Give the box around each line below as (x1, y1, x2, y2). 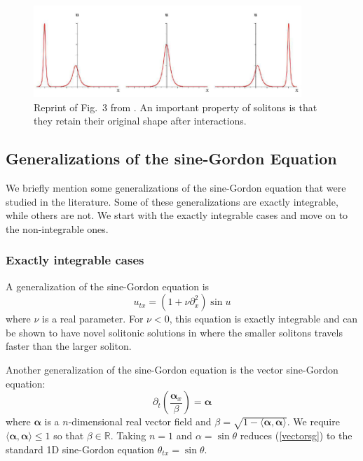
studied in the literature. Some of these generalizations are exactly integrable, (6, 194, 338, 208)
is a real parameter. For (42, 311, 144, 326)
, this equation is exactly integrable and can (169, 311, 358, 326)
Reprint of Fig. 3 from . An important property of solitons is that (34, 99, 317, 114)
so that (53, 427, 84, 442)
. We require (287, 414, 340, 429)
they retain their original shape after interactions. (34, 113, 247, 128)
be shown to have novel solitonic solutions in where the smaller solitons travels (6, 325, 343, 339)
